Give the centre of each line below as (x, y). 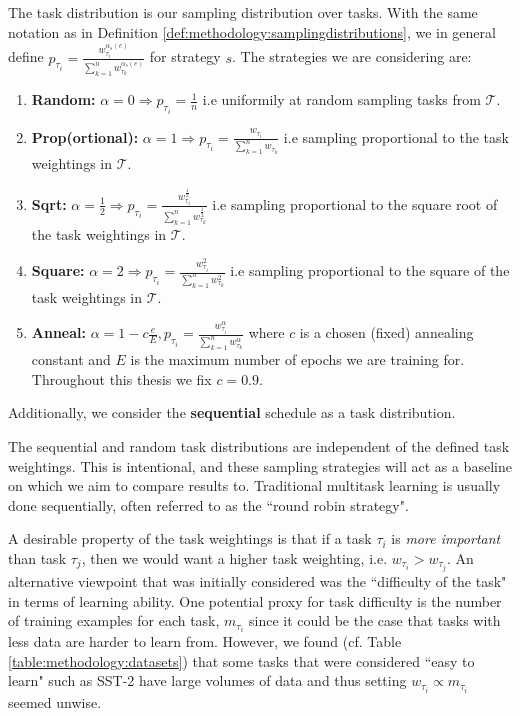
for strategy (185, 56)
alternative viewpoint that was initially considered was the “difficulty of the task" (257, 581)
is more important (446, 538)
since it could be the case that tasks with (375, 620)
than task (37, 557)
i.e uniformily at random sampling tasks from (341, 99)
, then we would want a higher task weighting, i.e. (234, 557)
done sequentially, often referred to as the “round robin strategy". (208, 504)
